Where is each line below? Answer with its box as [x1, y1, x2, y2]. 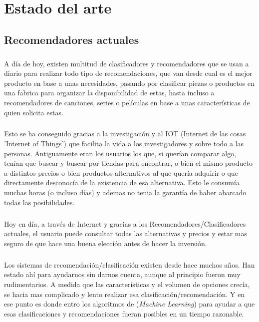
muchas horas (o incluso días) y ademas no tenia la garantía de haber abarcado [4, 187, 247, 198]
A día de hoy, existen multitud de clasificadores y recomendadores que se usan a [4, 58, 249, 68]
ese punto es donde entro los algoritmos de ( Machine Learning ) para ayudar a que [4, 299, 255, 309]
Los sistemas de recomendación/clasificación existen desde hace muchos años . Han [4, 259, 255, 270]
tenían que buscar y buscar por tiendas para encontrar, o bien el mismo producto [4, 158, 253, 168]
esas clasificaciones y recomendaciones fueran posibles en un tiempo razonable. [4, 308, 244, 319]
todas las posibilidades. [4, 197, 75, 207]
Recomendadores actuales [4, 31, 139, 47]
